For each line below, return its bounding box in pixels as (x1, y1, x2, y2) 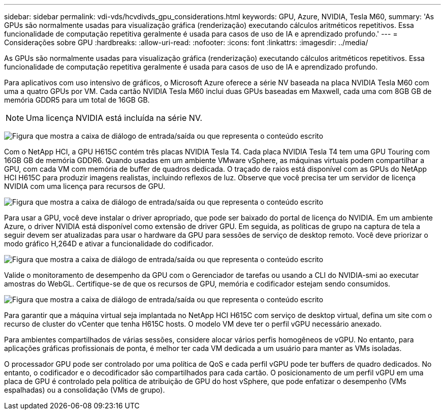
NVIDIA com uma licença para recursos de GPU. (4, 182, 166, 190)
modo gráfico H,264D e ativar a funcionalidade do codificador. (4, 239, 214, 248)
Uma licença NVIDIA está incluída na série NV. (26, 113, 202, 123)
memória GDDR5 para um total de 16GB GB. (4, 95, 150, 104)
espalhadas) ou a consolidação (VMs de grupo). (4, 386, 165, 394)
